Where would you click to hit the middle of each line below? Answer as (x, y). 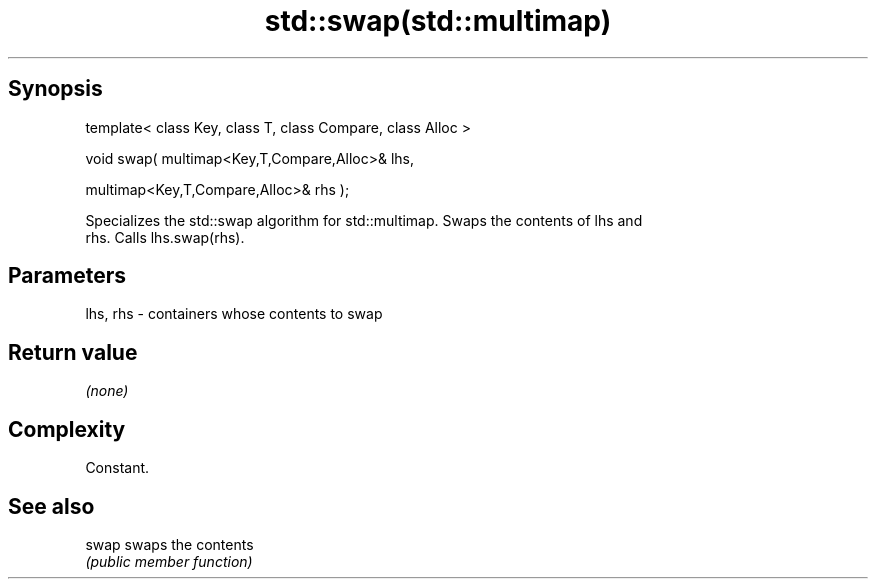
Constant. (117, 468)
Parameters (67, 276)
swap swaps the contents (169, 544)
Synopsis (55, 89)
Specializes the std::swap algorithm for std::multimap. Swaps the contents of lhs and (364, 220)
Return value (73, 352)
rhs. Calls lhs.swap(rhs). (165, 237)
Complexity (67, 429)
